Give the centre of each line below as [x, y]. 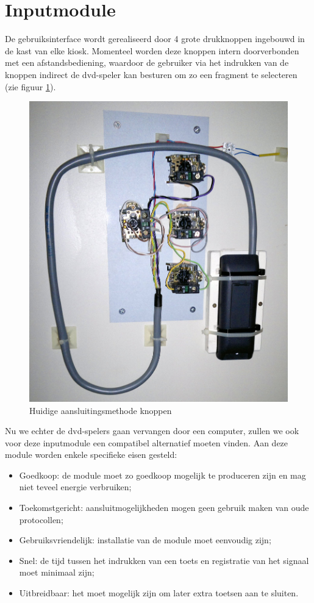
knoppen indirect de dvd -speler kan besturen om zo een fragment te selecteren [151, 74]
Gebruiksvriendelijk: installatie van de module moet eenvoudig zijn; [145, 540]
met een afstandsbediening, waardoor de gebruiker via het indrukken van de [147, 62]
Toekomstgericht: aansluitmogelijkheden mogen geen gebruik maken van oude [164, 508]
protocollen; [41, 519]
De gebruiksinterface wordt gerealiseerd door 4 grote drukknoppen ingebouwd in [155, 39]
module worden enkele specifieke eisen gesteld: [91, 455]
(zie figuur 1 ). [30, 86]
